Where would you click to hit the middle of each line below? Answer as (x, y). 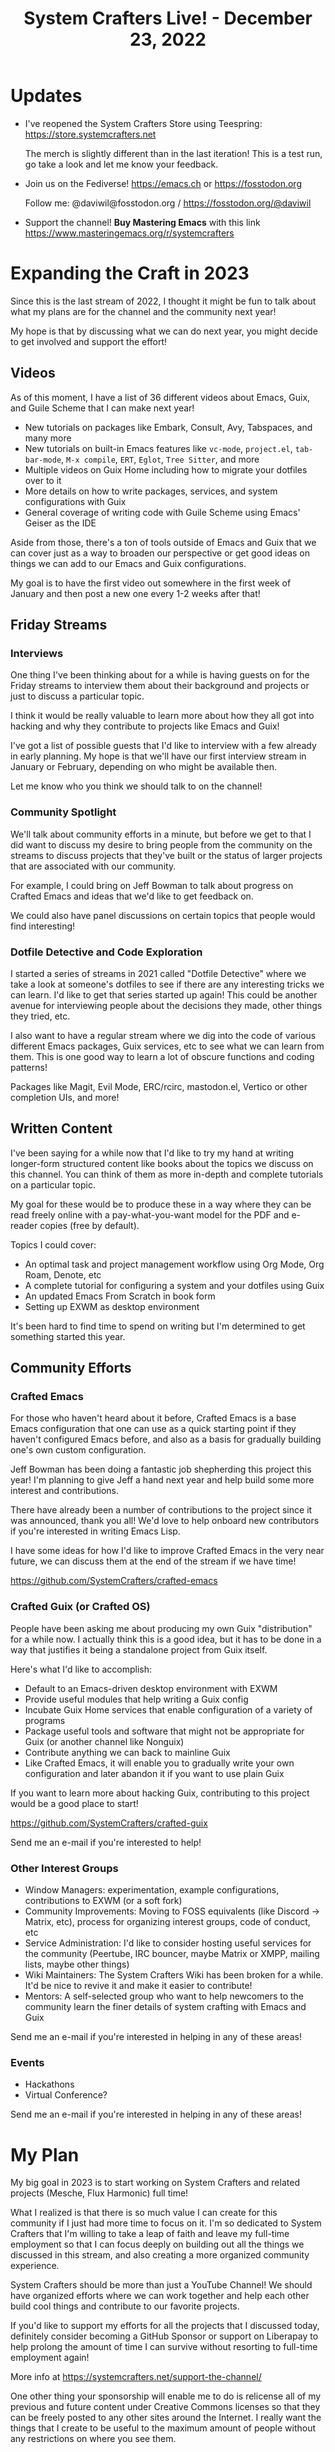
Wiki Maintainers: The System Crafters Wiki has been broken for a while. (174, 1975)
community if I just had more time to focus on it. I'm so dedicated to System (166, 2223)
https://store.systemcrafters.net (90, 134)
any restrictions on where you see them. (93, 2439)
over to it (43, 480)
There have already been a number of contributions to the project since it (161, 1510)
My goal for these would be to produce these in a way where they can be (161, 1204)
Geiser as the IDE (60, 523)
